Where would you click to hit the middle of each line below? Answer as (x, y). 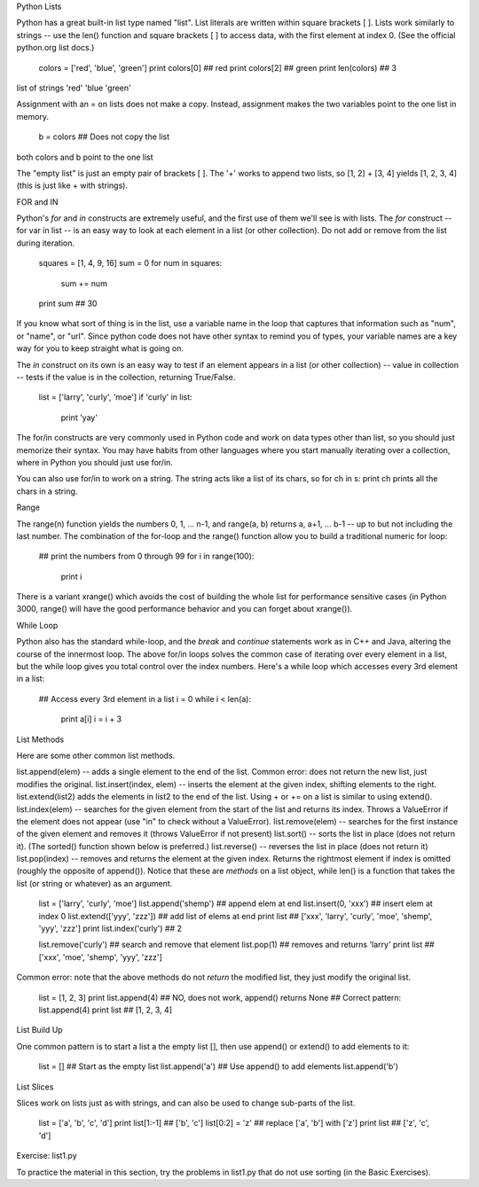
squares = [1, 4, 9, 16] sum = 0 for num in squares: (130, 263)
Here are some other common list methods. (96, 755)
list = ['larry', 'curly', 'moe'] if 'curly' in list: (115, 397)
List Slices (35, 1087)
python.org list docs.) (55, 48)
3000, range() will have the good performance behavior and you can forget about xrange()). (185, 609)
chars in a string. (47, 491)
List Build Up (39, 1030)
